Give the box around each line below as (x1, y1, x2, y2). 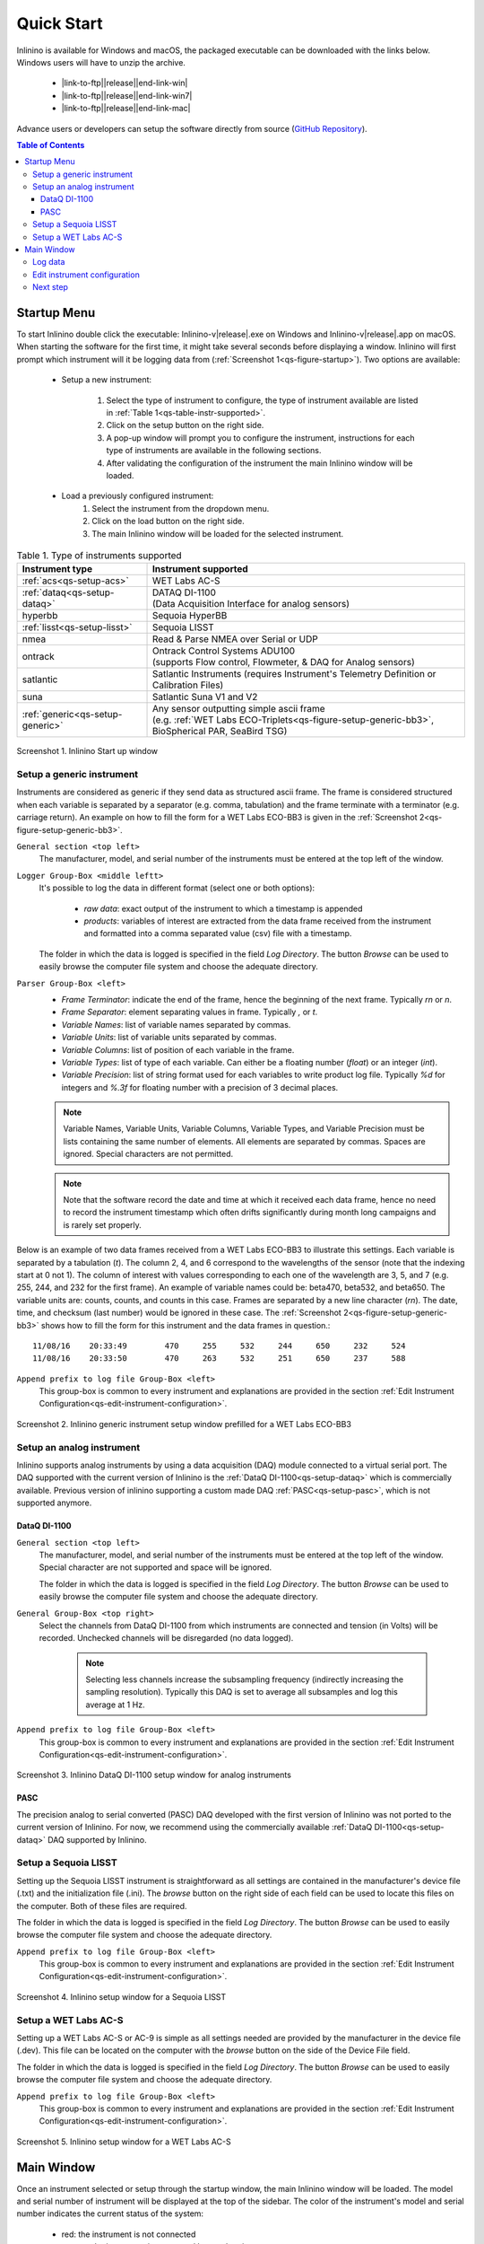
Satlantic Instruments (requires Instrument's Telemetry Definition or (152, 668, 436, 680)
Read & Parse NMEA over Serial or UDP (152, 633, 318, 645)
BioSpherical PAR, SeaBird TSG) (152, 725, 288, 738)
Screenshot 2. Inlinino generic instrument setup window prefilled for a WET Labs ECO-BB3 (16, 1418, 351, 1429)
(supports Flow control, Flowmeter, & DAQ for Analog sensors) (152, 656, 416, 669)
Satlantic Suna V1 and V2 (152, 691, 258, 704)
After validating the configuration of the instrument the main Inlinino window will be (106, 458, 413, 469)
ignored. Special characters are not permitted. (63, 1149, 234, 1160)
